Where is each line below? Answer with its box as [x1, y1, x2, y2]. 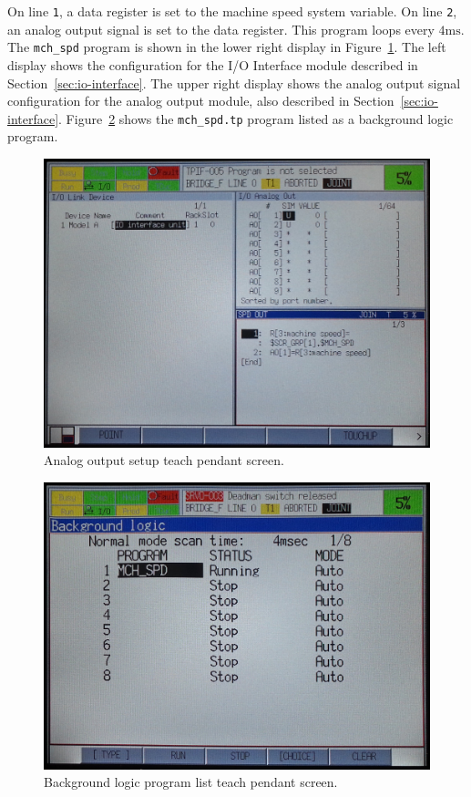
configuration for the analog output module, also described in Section [7, 91, 394, 110]
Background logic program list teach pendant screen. [44, 772, 338, 792]
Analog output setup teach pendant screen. [44, 450, 284, 470]
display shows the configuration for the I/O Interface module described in [7, 55, 418, 74]
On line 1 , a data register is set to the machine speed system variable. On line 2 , [7, 2, 457, 20]
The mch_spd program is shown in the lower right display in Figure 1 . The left [7, 37, 446, 57]
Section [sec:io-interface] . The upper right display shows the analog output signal [7, 73, 461, 92]
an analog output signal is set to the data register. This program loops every [7, 19, 435, 38]
